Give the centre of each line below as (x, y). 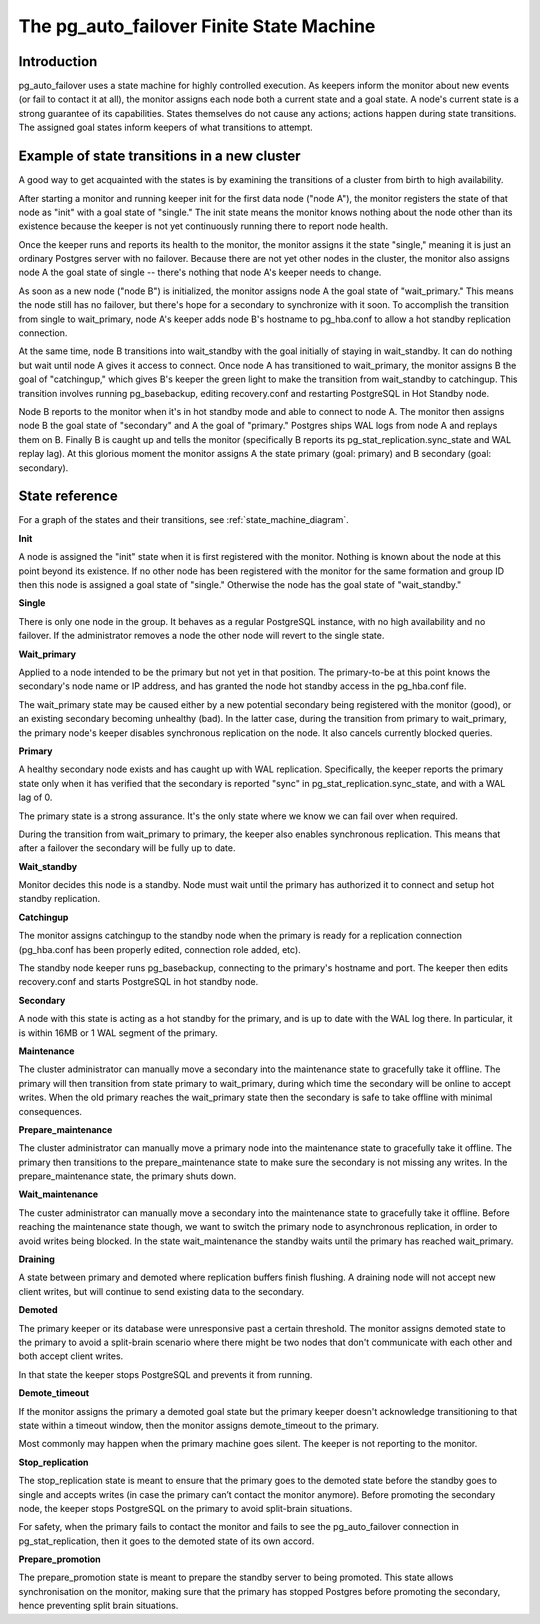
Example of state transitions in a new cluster (159, 156)
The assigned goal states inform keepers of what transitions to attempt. (166, 127)
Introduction (58, 61)
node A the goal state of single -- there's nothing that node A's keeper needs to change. (200, 272)
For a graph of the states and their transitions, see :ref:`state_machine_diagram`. (183, 520)
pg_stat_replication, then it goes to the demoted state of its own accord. (166, 1541)
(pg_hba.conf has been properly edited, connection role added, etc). (160, 949)
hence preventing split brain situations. (98, 1606)
